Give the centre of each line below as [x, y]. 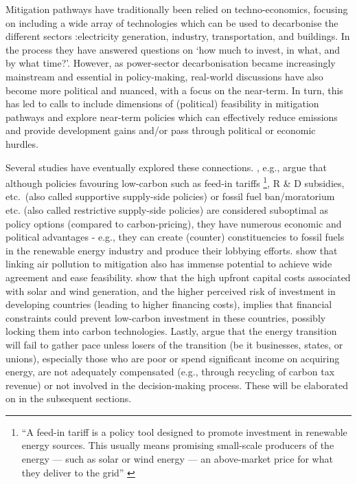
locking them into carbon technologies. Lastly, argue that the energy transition [171, 331]
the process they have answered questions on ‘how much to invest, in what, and [173, 49]
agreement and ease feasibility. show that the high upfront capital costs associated [178, 277]
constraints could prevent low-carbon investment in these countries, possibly [166, 317]
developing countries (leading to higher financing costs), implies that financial [169, 304]
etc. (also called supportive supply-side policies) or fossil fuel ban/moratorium [170, 196]
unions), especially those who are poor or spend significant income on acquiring [173, 358]
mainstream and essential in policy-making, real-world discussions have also [164, 76]
